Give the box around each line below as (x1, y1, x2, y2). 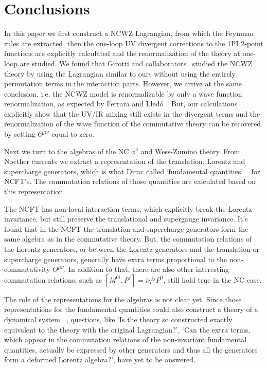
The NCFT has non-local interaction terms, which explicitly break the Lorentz (4, 203, 252, 214)
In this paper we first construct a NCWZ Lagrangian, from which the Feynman (4, 28, 254, 39)
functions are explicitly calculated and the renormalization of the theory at (4, 48, 240, 59)
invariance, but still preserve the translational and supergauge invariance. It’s (4, 213, 248, 224)
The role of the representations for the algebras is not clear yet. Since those (4, 293, 242, 304)
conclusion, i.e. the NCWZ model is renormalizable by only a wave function (4, 88, 242, 99)
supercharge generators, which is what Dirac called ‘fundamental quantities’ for (4, 165, 260, 176)
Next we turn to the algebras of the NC (4, 145, 129, 156)
